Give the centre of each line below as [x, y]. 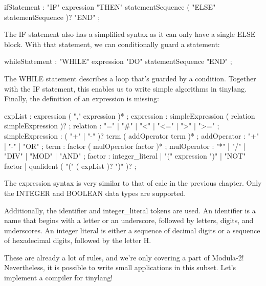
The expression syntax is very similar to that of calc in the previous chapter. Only [133, 183]
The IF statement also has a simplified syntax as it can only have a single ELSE [130, 34]
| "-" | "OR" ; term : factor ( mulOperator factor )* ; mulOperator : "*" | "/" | [125, 146]
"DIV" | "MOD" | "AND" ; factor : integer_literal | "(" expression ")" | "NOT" [125, 156]
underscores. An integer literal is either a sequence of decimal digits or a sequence [132, 230]
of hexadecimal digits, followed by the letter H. [78, 240]
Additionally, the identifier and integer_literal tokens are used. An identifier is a [130, 210]
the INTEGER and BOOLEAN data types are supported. [95, 193]
